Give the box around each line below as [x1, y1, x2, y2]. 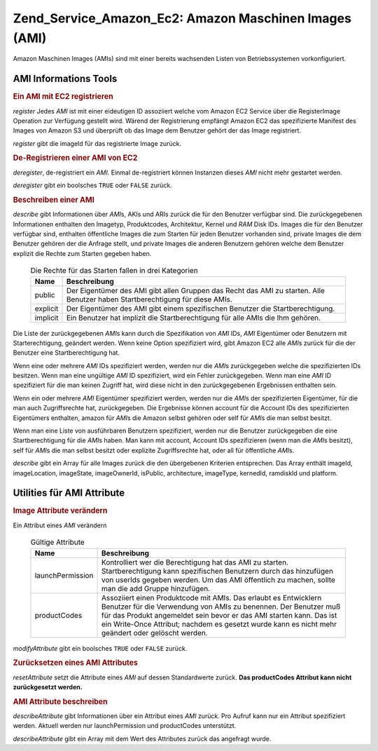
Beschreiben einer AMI [13, 195, 94, 205]
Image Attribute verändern [13, 506, 108, 515]
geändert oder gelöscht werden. [101, 628, 208, 637]
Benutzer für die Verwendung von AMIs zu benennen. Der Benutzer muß [101, 602, 341, 611]
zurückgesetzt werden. [13, 682, 83, 691]
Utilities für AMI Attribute [13, 487, 125, 499]
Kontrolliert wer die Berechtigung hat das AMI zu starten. [101, 557, 288, 567]
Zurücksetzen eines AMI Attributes [13, 658, 138, 668]
